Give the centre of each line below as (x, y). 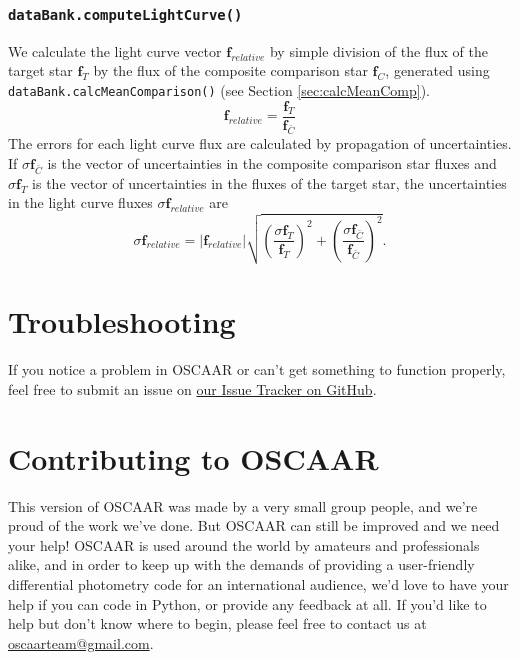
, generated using (437, 70)
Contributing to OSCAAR (193, 457)
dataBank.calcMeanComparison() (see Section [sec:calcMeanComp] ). (219, 89)
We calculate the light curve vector (115, 50)
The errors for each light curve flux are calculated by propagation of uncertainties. (260, 143)
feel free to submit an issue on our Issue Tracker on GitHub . (192, 388)
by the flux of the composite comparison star (230, 70)
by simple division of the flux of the (378, 50)
